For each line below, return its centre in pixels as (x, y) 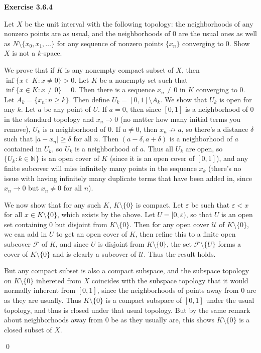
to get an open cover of (92, 234)
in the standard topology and (49, 119)
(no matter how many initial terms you (180, 119)
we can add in (26, 234)
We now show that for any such (53, 204)
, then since (143, 109)
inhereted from (59, 280)
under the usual (230, 300)
